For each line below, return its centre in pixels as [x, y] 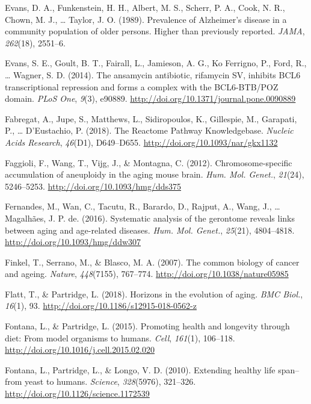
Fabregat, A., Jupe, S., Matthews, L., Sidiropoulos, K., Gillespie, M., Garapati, [151, 118]
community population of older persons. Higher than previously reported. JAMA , [155, 31]
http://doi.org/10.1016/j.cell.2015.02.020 [80, 350]
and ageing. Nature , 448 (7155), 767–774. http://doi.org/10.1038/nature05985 [147, 274]
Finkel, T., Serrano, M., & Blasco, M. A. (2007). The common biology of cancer [152, 262]
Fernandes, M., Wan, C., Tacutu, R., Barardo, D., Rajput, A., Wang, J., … [143, 206]
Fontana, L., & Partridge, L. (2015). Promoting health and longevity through [147, 326]
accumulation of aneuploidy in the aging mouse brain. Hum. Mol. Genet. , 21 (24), [155, 174]
